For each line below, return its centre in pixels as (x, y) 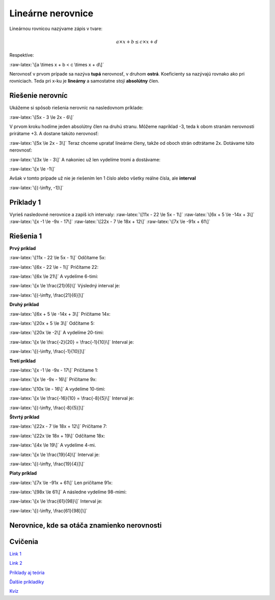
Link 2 (16, 563)
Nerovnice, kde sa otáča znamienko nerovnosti (86, 525)
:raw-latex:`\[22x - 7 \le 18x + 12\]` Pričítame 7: (58, 427)
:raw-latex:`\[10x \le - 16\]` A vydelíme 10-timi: (57, 389)
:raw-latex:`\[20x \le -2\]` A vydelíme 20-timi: (57, 333)
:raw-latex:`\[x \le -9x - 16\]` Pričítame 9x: (53, 380)
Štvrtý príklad (24, 417)
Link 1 (15, 554)
